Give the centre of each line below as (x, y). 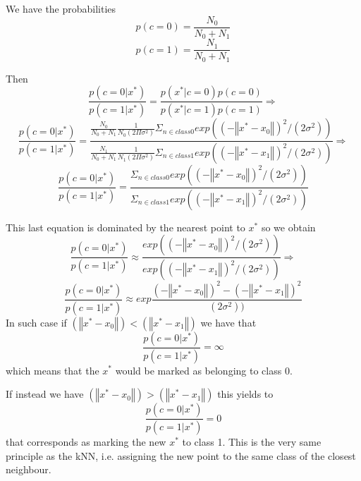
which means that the (53, 370)
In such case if (36, 322)
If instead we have (45, 394)
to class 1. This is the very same (252, 442)
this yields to (245, 394)
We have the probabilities (61, 8)
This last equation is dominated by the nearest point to (126, 227)
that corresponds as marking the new (86, 442)
